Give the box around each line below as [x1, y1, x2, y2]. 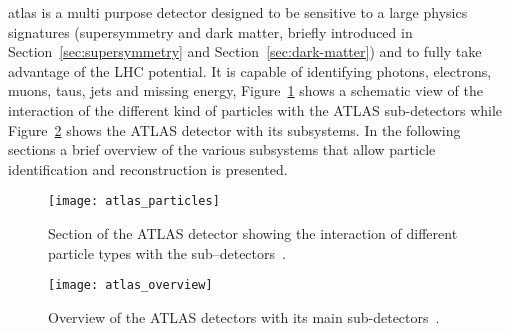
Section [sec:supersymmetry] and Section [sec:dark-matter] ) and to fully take [8, 41, 482, 62]
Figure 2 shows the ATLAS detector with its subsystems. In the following [8, 119, 461, 140]
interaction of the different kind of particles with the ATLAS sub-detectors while [8, 99, 503, 120]
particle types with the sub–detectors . [48, 242, 286, 263]
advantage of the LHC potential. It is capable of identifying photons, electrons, [8, 60, 492, 81]
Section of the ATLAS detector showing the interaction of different [48, 223, 458, 243]
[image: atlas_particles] [48, 194, 220, 209]
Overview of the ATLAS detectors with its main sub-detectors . [48, 306, 440, 327]
